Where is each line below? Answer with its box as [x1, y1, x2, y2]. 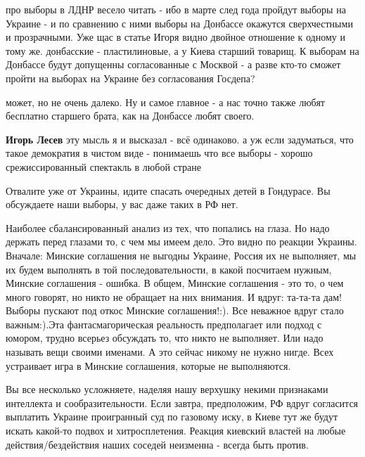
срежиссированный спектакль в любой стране [6, 159, 201, 174]
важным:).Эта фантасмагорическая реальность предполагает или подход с [6, 316, 322, 331]
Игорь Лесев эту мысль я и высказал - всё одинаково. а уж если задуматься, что [6, 131, 354, 146]
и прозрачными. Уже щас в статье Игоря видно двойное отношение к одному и [6, 30, 345, 44]
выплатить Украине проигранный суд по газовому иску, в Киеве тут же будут [6, 409, 338, 424]
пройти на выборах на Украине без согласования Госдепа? [6, 70, 255, 85]
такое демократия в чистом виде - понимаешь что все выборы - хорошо [6, 146, 313, 160]
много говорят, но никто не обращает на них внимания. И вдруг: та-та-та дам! [6, 289, 342, 304]
